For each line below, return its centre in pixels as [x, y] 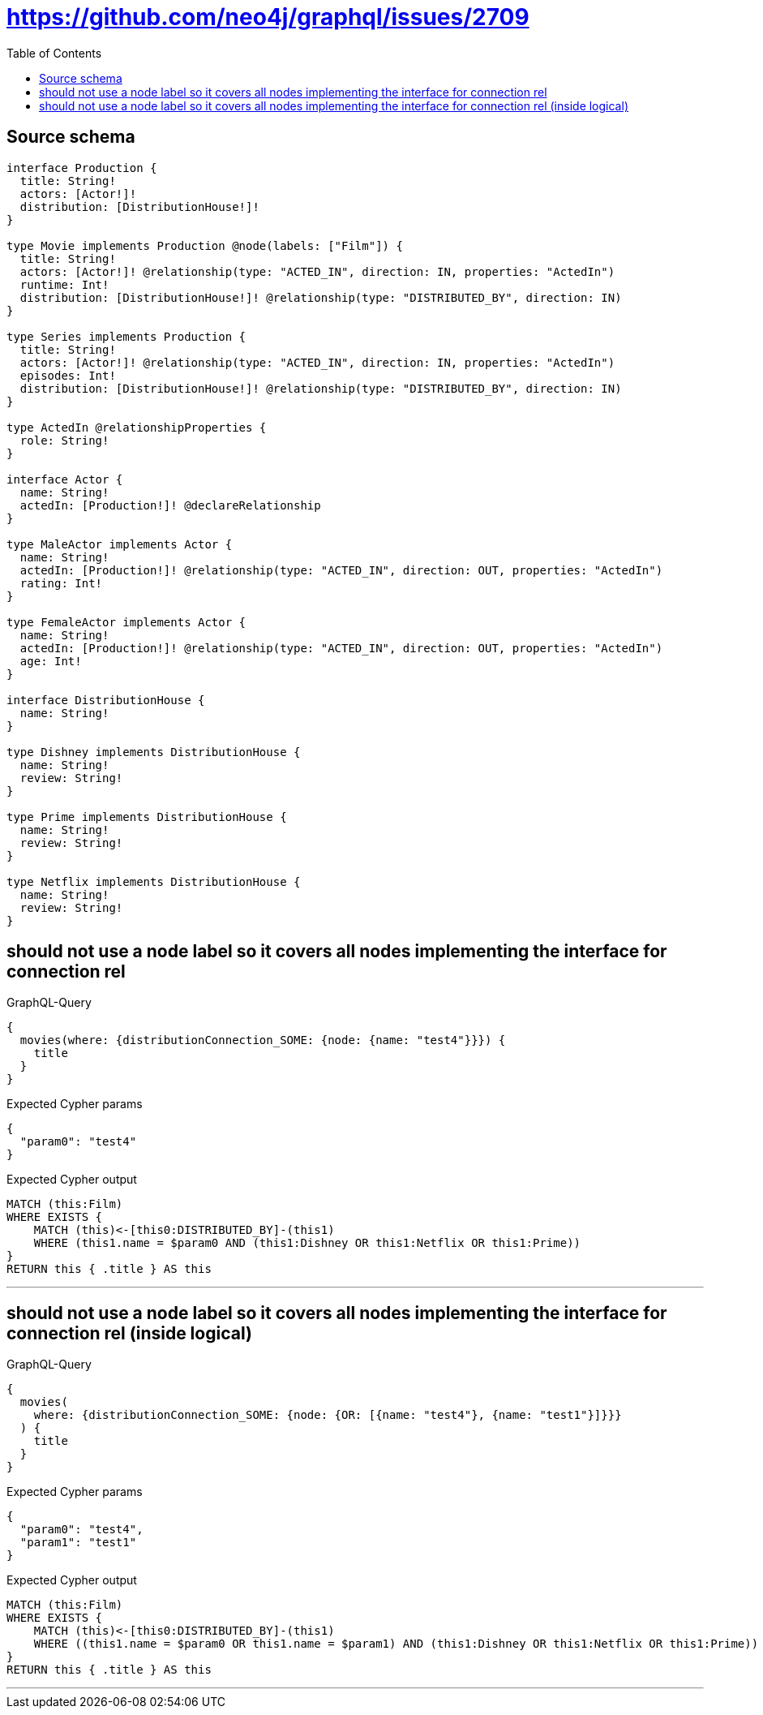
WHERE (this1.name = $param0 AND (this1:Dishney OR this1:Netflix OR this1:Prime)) [307, 1243]
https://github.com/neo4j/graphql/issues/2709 [268, 17]
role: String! [64, 440]
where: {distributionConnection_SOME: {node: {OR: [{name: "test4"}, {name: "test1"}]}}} [328, 1415]
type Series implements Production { [126, 336]
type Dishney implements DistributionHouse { [154, 752]
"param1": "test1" [78, 1543]
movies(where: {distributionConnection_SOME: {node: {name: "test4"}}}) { [263, 1040]
